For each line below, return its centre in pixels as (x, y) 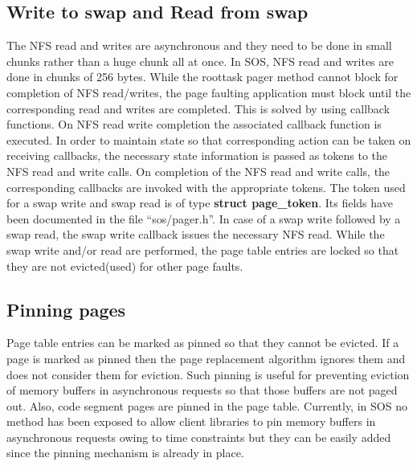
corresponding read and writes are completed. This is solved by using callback (198, 108)
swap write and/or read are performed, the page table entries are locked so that (203, 249)
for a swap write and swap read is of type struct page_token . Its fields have (200, 203)
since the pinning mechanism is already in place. (125, 453)
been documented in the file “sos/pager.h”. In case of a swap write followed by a (204, 218)
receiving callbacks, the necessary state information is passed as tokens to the (197, 155)
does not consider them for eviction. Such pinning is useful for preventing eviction (208, 374)
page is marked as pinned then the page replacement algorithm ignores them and (206, 358)
